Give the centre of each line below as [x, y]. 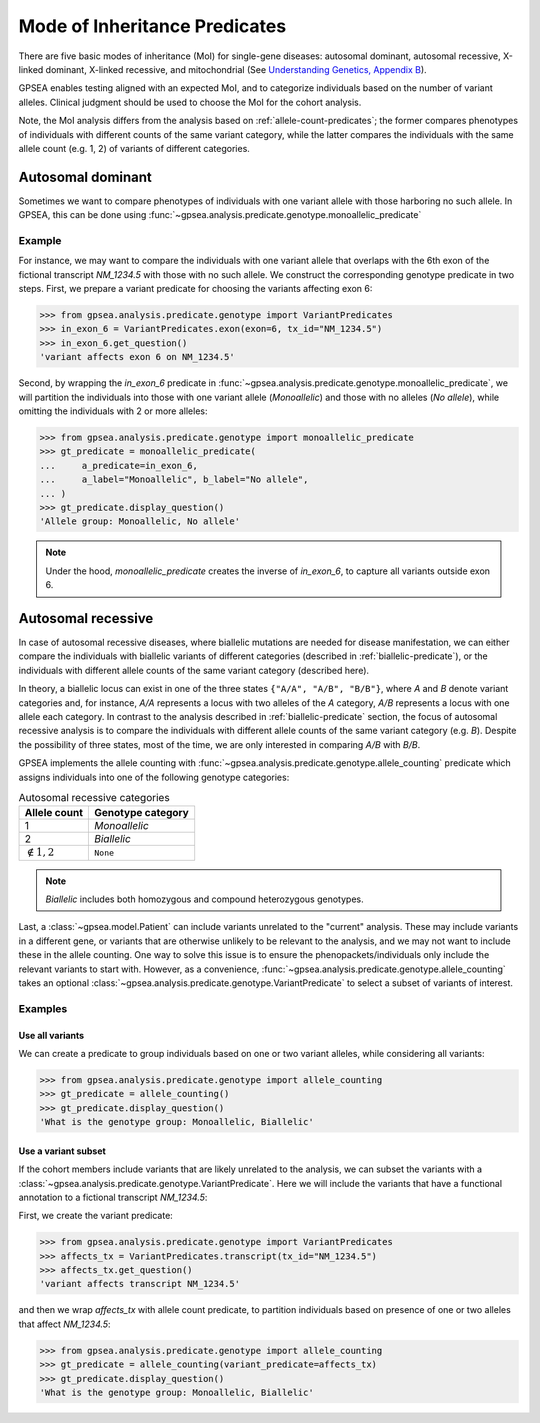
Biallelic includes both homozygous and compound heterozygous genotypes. [204, 899]
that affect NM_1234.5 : [64, 1324]
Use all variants [51, 1035]
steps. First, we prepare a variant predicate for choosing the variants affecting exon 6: [195, 289]
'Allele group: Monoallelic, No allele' [139, 521]
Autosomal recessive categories [94, 798]
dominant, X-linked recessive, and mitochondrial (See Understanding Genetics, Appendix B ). [236, 69]
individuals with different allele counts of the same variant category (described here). [194, 670]
